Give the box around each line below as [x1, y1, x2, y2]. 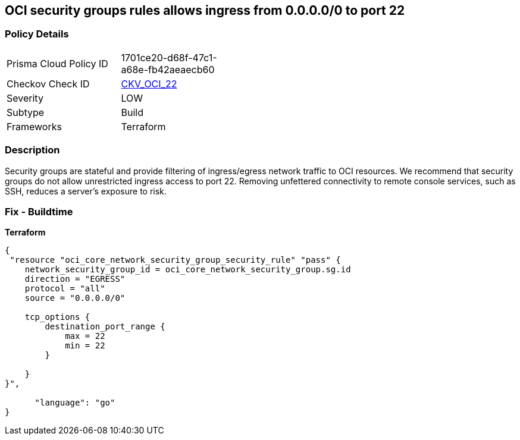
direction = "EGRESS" [24, 274, 126, 284]
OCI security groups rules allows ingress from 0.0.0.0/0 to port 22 [5, 3, 405, 18]
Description [5, 144, 60, 156]
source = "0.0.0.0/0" [24, 293, 126, 303]
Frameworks [7, 120, 62, 133]
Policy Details [5, 28, 69, 40]
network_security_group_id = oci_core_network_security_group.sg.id [24, 265, 351, 275]
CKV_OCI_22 [121, 77, 177, 90]
